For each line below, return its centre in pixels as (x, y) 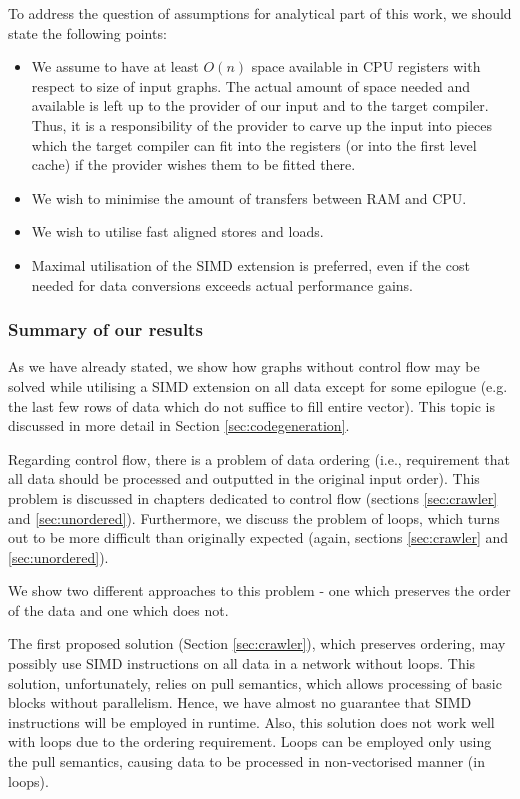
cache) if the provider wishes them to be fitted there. (193, 164)
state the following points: (87, 32)
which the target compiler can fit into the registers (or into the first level (254, 144)
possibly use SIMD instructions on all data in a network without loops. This (242, 663)
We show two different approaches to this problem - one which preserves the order (259, 590)
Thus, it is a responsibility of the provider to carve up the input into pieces (262, 124)
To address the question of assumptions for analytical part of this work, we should (260, 13)
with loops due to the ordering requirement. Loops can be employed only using (250, 741)
